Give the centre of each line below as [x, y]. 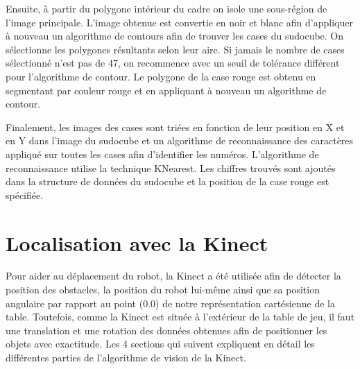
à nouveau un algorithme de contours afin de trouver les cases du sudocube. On [175, 36]
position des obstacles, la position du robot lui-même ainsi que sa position [163, 290]
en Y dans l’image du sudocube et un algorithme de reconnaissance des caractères [180, 140]
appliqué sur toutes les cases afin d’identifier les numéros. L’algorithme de [162, 154]
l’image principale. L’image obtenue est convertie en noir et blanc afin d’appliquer [179, 22]
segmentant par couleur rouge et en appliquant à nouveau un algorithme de [166, 90]
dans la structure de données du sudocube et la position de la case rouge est [168, 181]
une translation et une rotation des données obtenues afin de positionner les [166, 330]
